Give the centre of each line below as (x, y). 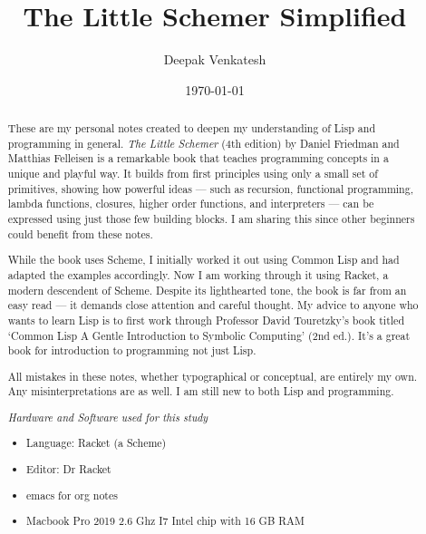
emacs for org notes (72, 495)
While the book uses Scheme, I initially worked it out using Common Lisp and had (203, 260)
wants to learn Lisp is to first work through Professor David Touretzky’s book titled (206, 320)
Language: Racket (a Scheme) (97, 443)
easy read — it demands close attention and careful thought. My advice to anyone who (213, 305)
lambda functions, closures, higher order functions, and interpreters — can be (191, 204)
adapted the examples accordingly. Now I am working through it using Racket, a (198, 274)
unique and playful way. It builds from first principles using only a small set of (193, 174)
